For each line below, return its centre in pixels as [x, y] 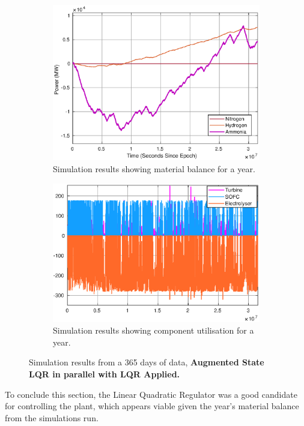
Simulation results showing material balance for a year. [154, 168]
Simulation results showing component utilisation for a [154, 330]
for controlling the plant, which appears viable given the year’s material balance [152, 406]
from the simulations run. [52, 417]
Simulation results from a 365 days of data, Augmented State [147, 362]
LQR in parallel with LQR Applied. [105, 373]
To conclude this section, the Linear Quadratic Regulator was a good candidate [151, 394]
